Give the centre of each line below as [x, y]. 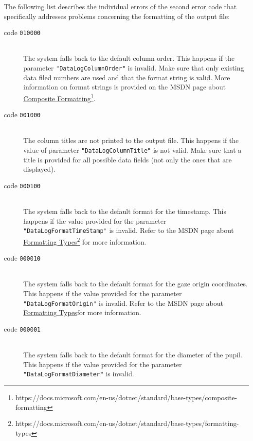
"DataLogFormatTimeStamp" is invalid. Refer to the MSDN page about [129, 230]
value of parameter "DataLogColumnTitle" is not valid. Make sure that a [133, 150]
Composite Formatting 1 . [60, 97]
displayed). [39, 169]
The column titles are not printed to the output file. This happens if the [131, 140]
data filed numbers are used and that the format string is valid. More [127, 77]
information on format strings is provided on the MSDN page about [125, 87]
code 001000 [22, 115]
